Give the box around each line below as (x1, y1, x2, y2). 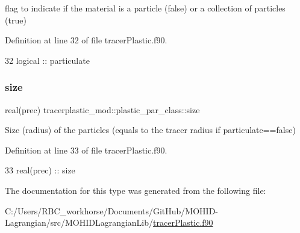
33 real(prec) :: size (5, 164, 75, 176)
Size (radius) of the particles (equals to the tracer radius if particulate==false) (5, 123, 296, 136)
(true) (5, 13, 27, 26)
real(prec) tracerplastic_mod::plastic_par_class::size (5, 103, 200, 116)
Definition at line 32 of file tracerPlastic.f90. (5, 34, 167, 46)
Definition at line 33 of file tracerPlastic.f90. (5, 143, 167, 156)
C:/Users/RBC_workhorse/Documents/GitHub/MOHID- (5, 204, 219, 217)
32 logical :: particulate (5, 54, 90, 66)
